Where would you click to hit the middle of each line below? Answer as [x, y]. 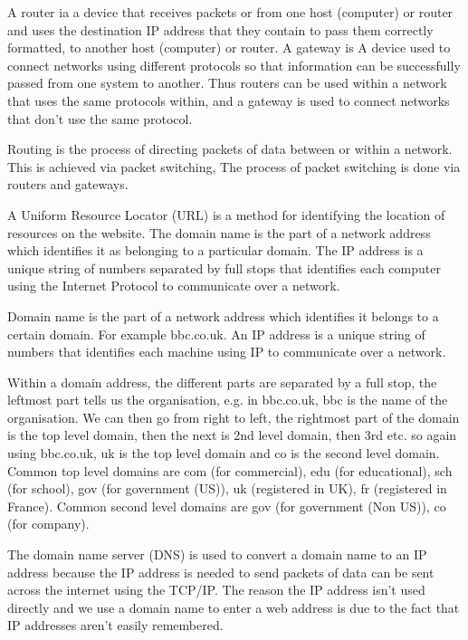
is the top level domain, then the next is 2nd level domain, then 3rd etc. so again [232, 435]
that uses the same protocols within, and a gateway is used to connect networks [229, 100]
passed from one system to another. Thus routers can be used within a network [227, 83]
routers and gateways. [68, 184]
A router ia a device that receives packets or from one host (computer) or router [230, 12]
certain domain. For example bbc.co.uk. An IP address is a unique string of [216, 334]
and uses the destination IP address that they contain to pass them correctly [220, 29]
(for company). [48, 524]
